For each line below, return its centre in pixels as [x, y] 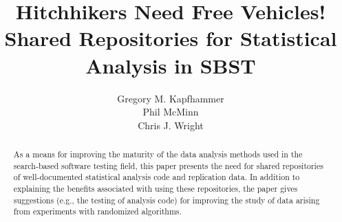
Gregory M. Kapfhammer [171, 98]
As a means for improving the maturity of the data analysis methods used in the [158, 154]
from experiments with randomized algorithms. [97, 211]
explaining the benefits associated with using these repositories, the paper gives [156, 189]
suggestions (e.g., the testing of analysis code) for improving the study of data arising [167, 200]
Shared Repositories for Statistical [171, 38]
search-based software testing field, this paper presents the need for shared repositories [168, 165]
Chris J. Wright [171, 125]
